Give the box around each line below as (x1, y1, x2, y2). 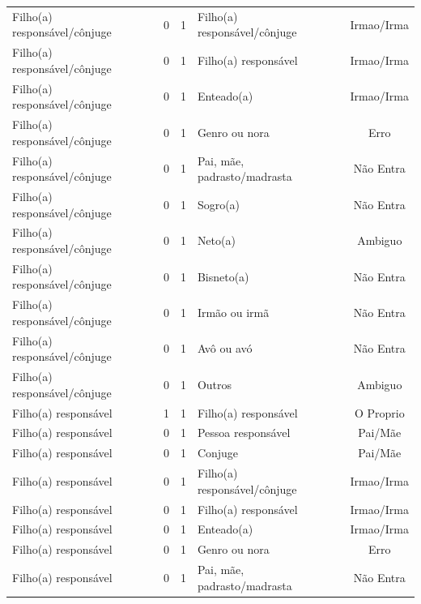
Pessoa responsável (197, 424, 291, 441)
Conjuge (197, 444, 239, 461)
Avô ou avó (197, 340, 253, 357)
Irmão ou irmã (197, 304, 270, 321)
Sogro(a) (197, 195, 240, 212)
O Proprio (354, 404, 405, 421)
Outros (197, 375, 232, 392)
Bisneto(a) (197, 268, 249, 285)
